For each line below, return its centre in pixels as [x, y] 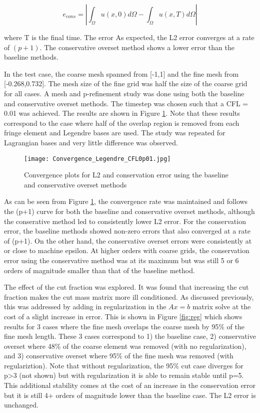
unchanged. [21, 405]
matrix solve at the [221, 306]
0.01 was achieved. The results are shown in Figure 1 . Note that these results [122, 113]
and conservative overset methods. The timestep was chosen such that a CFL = [126, 103]
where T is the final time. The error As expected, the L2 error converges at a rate [129, 37]
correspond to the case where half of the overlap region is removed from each [122, 123]
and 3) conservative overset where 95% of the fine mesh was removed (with [119, 356]
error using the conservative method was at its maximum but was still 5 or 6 [121, 260]
